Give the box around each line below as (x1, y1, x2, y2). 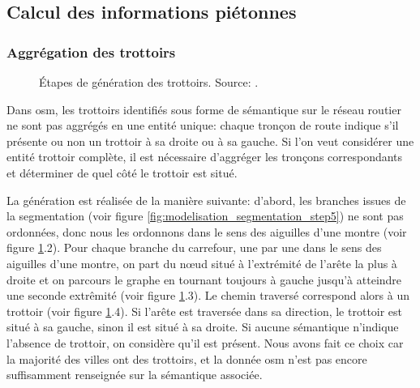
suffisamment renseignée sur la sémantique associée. (6, 366, 263, 383)
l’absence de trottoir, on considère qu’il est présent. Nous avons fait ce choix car (6, 334, 404, 351)
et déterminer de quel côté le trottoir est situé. (6, 164, 238, 181)
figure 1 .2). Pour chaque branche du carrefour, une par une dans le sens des (6, 239, 382, 256)
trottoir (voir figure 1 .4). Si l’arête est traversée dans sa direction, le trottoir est (6, 302, 403, 319)
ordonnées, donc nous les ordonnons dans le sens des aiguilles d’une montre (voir (6, 223, 407, 240)
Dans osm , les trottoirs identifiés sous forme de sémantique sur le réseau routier (6, 100, 401, 117)
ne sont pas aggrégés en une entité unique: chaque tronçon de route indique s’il (6, 117, 399, 134)
